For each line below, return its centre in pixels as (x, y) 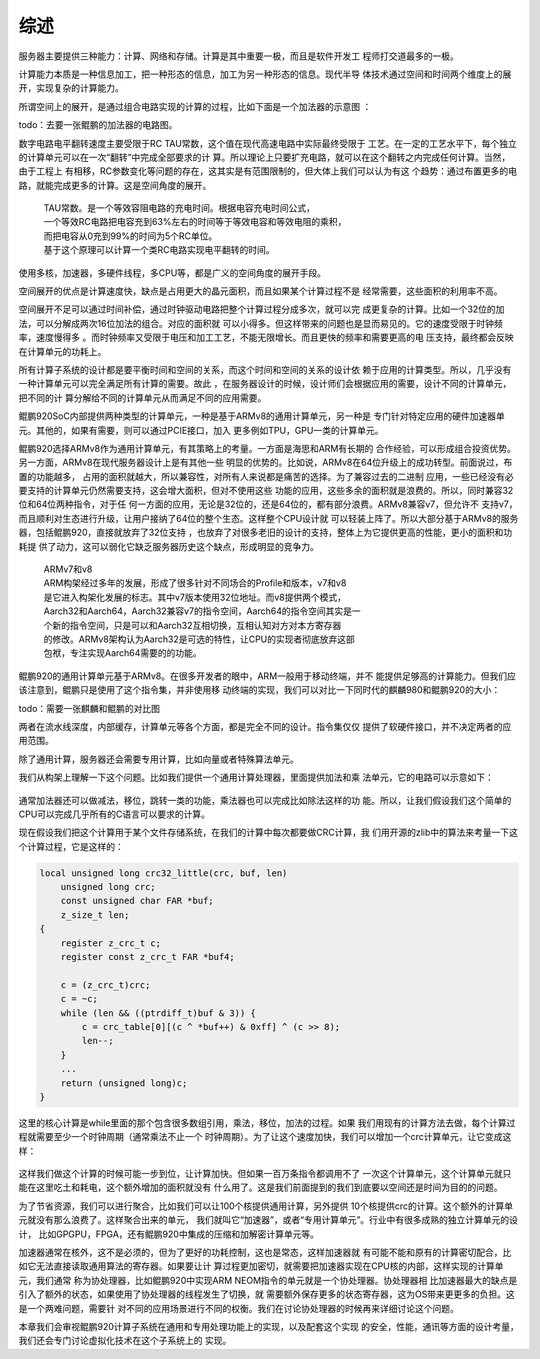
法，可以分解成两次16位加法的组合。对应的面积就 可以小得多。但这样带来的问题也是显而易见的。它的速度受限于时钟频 (261, 323)
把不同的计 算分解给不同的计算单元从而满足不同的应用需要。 (142, 397)
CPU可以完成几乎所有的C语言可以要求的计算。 (114, 814)
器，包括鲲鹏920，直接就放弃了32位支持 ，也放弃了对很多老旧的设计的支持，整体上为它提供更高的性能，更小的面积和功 (265, 532)
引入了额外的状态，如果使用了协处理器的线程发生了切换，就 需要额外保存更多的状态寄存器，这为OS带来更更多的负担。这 (266, 1294)
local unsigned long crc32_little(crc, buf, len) (163, 873)
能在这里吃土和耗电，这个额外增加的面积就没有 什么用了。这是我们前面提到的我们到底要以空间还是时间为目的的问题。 (260, 1187)
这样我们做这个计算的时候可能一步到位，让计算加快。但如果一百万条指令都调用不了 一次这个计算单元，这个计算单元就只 (265, 1174)
